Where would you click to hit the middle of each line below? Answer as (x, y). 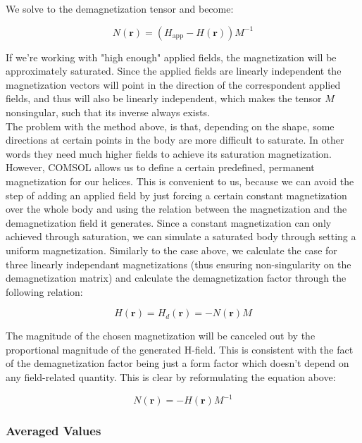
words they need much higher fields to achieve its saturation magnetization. (169, 153)
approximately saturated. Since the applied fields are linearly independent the (174, 71)
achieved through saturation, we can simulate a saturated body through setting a (181, 236)
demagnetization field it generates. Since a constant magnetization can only (169, 222)
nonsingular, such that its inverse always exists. (108, 112)
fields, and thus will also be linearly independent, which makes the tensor (164, 98)
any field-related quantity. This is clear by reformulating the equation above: (171, 377)
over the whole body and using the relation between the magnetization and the (176, 209)
